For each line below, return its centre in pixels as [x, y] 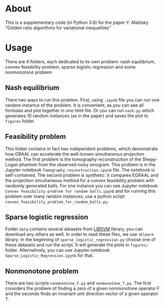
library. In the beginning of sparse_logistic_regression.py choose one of [80, 240]
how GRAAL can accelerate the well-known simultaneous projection [75, 154]
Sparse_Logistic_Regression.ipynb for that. [49, 255]
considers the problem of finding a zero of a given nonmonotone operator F [82, 289]
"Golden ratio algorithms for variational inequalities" [58, 27]
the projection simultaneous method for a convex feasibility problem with [80, 180]
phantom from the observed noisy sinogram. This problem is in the [87, 164]
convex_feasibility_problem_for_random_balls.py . [57, 202]
